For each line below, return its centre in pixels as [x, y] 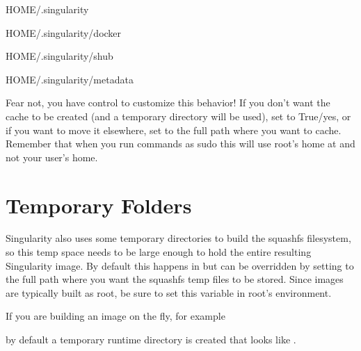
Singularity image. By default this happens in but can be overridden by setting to [180, 265]
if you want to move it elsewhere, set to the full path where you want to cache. [174, 130]
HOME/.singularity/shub [59, 56]
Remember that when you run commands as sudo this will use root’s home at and [180, 144]
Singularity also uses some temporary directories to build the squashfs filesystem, [178, 238]
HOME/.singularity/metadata [70, 79]
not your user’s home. [52, 157]
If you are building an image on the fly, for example [115, 316]
